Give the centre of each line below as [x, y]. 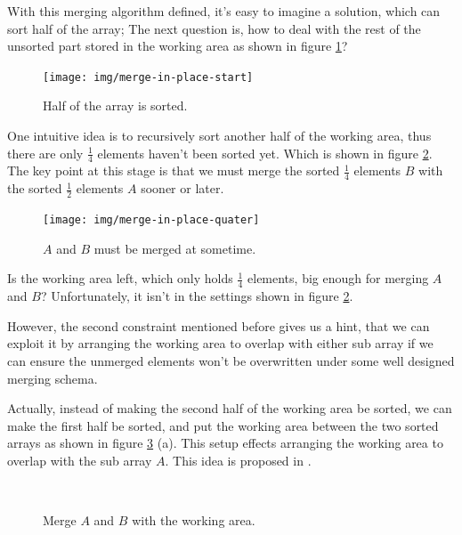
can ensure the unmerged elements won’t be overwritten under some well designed [231, 360]
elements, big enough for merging [338, 278]
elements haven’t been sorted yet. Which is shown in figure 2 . [265, 153]
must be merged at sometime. [175, 248]
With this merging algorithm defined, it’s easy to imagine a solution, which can [224, 11]
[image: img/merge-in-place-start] [148, 77]
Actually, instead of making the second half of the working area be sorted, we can [230, 408]
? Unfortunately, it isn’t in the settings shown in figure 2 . [197, 296]
